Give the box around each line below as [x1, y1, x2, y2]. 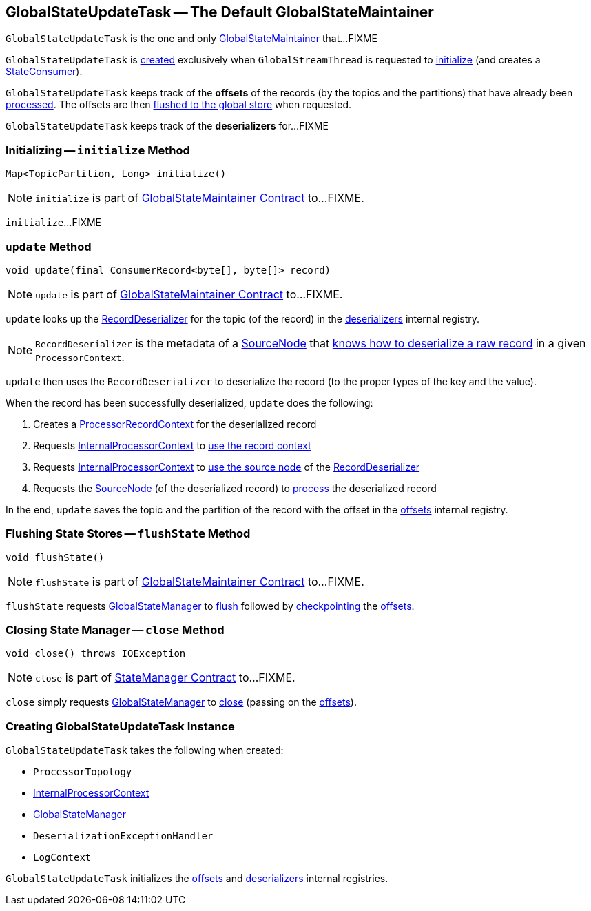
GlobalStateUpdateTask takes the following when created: [6, 744, 284, 757]
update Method [6, 239, 92, 254]
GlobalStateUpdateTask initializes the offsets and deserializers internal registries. [6, 872, 388, 885]
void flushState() [6, 551, 105, 563]
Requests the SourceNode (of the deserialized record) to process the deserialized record [33, 482, 437, 494]
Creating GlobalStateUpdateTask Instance [6, 719, 235, 733]
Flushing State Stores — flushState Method [6, 526, 251, 541]
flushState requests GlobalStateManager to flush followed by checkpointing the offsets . [6, 600, 415, 612]
